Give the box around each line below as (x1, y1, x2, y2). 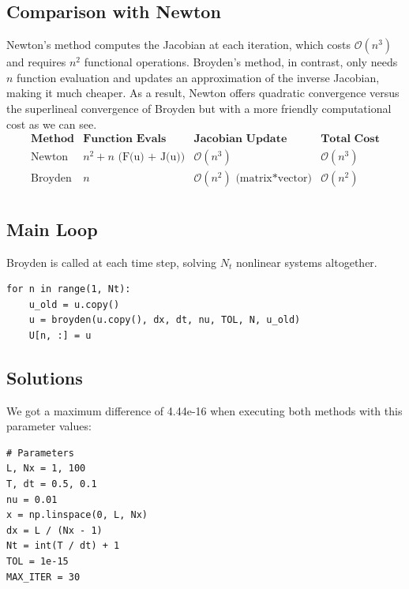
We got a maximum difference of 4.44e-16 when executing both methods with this (6, 402, 403, 418)
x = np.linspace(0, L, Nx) (6, 509, 148, 521)
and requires (6, 54, 66, 70)
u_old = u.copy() (28, 298, 120, 310)
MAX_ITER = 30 (6, 571, 81, 583)
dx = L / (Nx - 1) (6, 524, 103, 536)
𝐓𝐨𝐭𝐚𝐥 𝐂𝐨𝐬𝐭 (321, 133, 380, 145)
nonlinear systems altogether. (235, 253, 377, 270)
